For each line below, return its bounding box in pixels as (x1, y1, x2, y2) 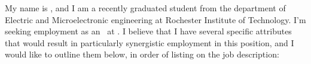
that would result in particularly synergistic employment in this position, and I (5, 36, 294, 49)
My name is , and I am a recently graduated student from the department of (5, 2, 286, 14)
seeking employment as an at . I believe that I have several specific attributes (5, 25, 292, 37)
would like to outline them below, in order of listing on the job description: (5, 48, 279, 60)
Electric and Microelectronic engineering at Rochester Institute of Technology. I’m (5, 13, 306, 25)
